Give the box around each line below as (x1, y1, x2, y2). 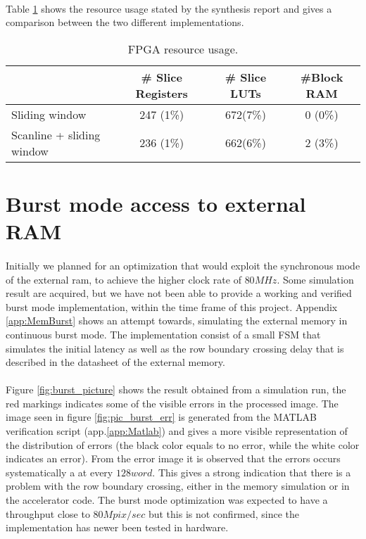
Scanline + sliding (11, 126, 101, 143)
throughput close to (6, 506, 90, 521)
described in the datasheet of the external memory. (6, 355, 225, 369)
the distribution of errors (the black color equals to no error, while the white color (6, 437, 360, 452)
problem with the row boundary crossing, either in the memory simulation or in (6, 478, 350, 493)
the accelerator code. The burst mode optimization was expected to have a (6, 493, 328, 507)
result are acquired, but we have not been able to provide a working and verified (6, 286, 352, 300)
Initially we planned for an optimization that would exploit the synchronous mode (6, 258, 360, 272)
